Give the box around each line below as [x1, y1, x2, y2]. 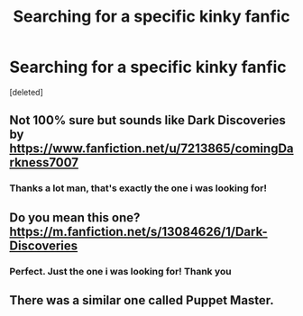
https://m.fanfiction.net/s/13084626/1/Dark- [9, 223, 268, 239]
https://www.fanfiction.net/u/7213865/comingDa [9, 141, 295, 157]
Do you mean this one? [9, 210, 141, 225]
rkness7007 [9, 155, 79, 170]
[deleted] [9, 86, 43, 97]
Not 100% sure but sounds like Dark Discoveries [9, 113, 287, 128]
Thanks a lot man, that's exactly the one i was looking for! [9, 182, 268, 194]
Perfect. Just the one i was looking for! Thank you [9, 265, 232, 277]
